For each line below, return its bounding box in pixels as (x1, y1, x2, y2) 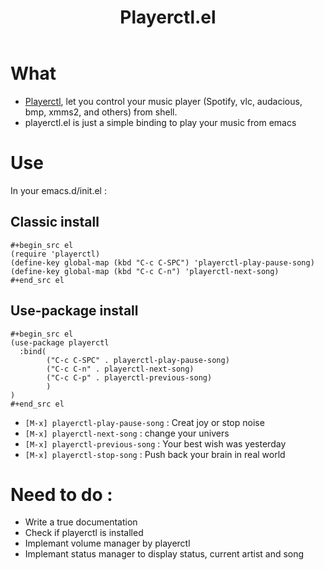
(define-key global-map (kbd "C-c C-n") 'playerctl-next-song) (10, 266, 280, 276)
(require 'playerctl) (10, 249, 101, 259)
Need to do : (10, 483, 113, 506)
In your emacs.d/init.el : (10, 184, 107, 196)
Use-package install (10, 302, 139, 320)
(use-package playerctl (10, 337, 110, 348)
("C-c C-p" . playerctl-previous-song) (46, 372, 213, 383)
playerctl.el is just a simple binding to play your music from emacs (24, 116, 297, 128)
